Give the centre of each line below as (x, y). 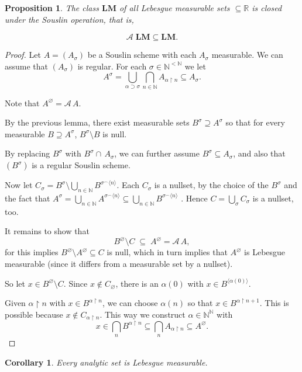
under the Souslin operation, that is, (69, 19)
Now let (19, 185)
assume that (27, 66)
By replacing (28, 153)
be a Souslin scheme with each (142, 55)
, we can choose (130, 303)
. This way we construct (143, 314)
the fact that (28, 198)
